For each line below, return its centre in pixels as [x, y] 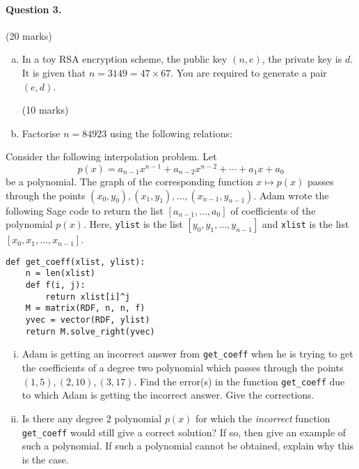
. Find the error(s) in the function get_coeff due [239, 381]
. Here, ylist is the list [133, 224]
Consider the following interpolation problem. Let [111, 156]
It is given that [54, 72]
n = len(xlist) [60, 274]
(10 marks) [45, 110]
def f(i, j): [55, 285]
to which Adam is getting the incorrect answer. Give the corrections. [168, 395]
